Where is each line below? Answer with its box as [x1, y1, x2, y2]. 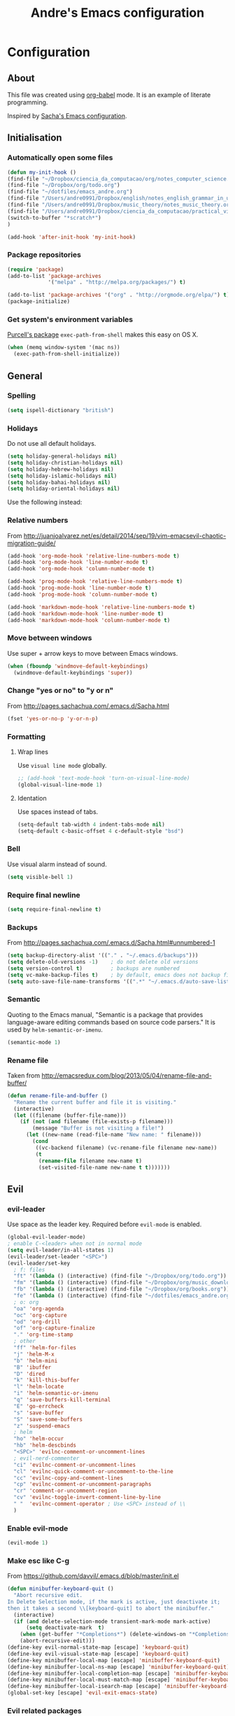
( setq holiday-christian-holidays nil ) [7, 459, 124, 466]
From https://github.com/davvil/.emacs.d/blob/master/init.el [7, 1572, 180, 1580]
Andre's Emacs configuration [30, 5, 205, 21]
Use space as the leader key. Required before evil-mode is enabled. [7, 1220, 202, 1229]
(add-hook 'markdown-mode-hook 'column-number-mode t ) [7, 617, 171, 624]
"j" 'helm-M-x [13, 1351, 55, 1358]
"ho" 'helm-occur [13, 1435, 64, 1442]
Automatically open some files [7, 153, 113, 162]
